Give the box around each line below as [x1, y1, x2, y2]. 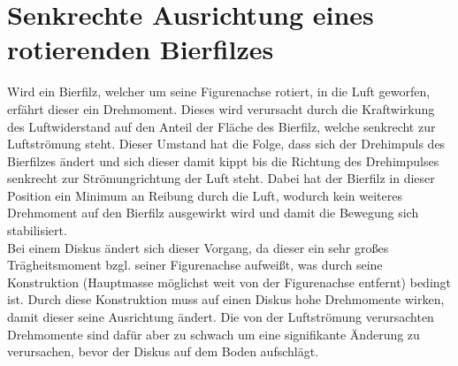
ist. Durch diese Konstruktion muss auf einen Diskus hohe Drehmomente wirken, [7, 290, 445, 309]
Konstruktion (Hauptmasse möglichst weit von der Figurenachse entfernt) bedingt [7, 272, 452, 291]
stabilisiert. [7, 221, 67, 240]
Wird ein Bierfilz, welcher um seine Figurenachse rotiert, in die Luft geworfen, [7, 82, 431, 101]
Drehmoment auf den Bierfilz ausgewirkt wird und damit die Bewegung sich [7, 203, 419, 222]
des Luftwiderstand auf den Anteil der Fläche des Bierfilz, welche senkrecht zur [7, 117, 436, 135]
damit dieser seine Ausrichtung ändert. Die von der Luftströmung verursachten [7, 308, 434, 326]
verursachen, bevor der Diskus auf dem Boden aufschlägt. [7, 342, 319, 361]
